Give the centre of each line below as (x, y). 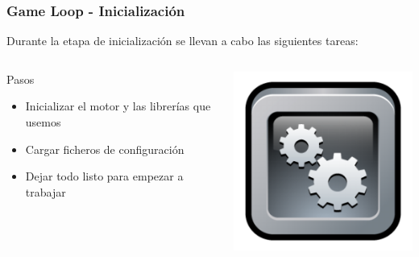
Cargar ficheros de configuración (105, 149)
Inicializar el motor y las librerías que (118, 106)
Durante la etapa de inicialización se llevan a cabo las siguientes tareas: (183, 41)
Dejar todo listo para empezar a (104, 176)
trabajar (46, 191)
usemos (43, 122)
